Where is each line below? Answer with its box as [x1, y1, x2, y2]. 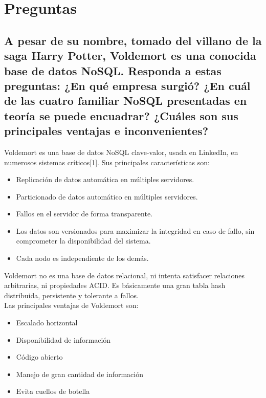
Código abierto [16, 351, 63, 362]
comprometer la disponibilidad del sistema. [16, 235, 151, 246]
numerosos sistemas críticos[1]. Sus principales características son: [4, 157, 210, 167]
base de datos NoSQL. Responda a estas [4, 62, 221, 78]
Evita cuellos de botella [16, 386, 90, 396]
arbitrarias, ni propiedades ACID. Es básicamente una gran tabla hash [4, 280, 226, 291]
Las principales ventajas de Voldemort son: [4, 300, 139, 311]
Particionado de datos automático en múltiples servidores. [16, 191, 198, 202]
